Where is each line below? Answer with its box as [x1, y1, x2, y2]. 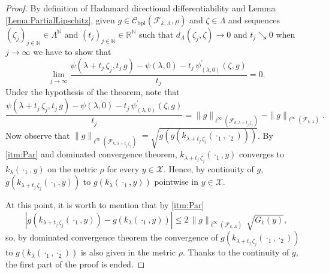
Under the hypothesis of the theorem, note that [5, 86, 180, 98]
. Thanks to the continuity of [182, 246, 289, 258]
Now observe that [5, 129, 70, 141]
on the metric [47, 162, 97, 175]
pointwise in [154, 175, 198, 188]
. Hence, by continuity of [163, 162, 254, 175]
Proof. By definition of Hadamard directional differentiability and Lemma [5, 2, 276, 14]
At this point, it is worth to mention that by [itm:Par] [5, 199, 204, 211]
